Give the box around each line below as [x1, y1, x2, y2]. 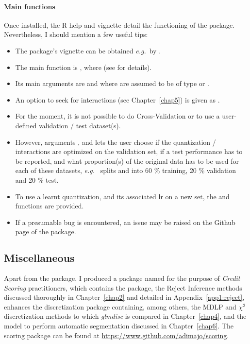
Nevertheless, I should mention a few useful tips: [4, 29, 148, 39]
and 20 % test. [15, 174, 59, 185]
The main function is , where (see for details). [15, 62, 152, 72]
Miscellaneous [4, 250, 75, 265]
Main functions [4, 1, 55, 11]
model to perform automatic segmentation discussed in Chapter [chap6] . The [4, 321, 233, 331]
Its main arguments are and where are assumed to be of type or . [15, 78, 209, 88]
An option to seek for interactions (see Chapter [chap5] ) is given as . [15, 94, 220, 104]
